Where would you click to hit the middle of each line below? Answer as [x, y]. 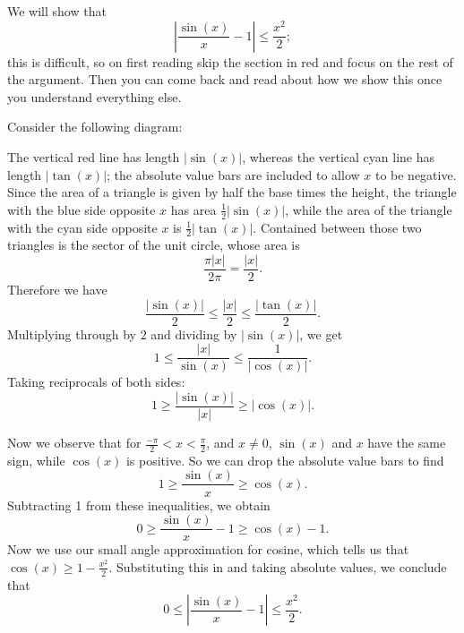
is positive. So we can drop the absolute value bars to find [285, 460]
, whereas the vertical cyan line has [339, 156]
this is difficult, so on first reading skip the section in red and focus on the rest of [230, 61]
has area [193, 209]
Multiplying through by [72, 334]
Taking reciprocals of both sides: [96, 382]
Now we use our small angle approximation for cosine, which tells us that [208, 549]
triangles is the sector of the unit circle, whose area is [154, 245]
